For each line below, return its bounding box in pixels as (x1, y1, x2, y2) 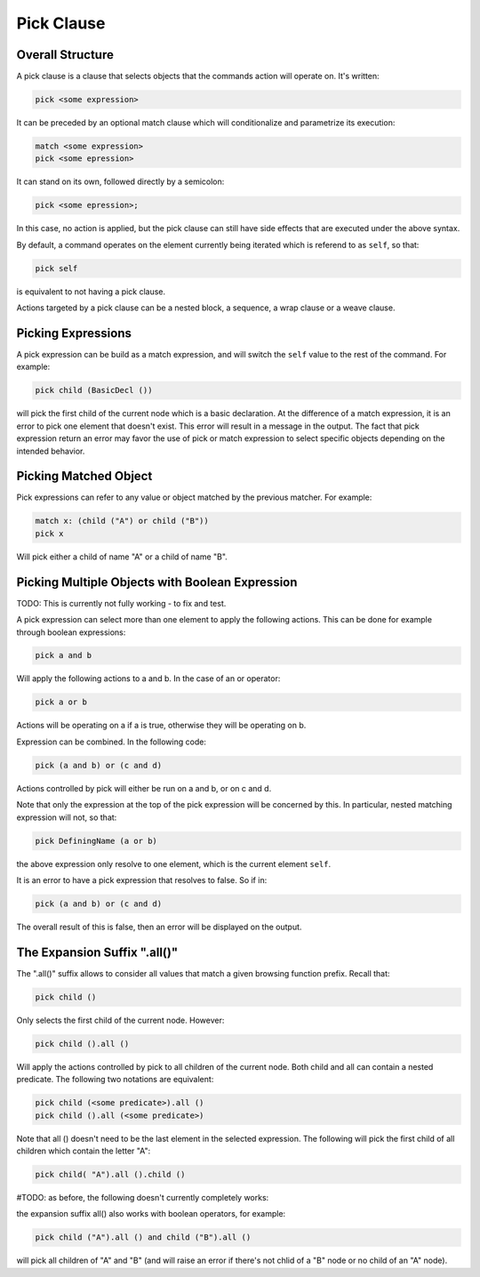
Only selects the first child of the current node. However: (16, 1015, 225, 1025)
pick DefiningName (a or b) (35, 836, 157, 846)
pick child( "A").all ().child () (35, 1169, 186, 1179)
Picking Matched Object (16, 469, 153, 484)
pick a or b (35, 697, 88, 707)
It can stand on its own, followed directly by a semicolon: (16, 176, 225, 187)
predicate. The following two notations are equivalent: (16, 1074, 214, 1085)
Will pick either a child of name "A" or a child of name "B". (16, 551, 228, 562)
